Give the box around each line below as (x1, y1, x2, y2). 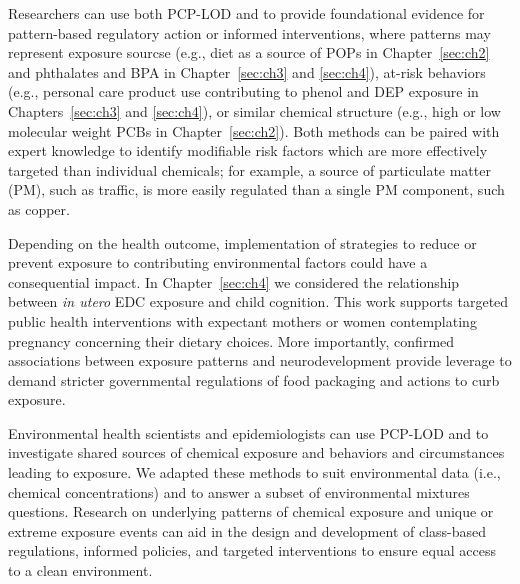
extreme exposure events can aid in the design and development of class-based (8, 520, 487, 541)
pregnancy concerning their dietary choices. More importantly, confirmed (8, 330, 455, 351)
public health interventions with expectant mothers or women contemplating (8, 310, 477, 331)
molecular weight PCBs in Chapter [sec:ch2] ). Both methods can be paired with (8, 120, 500, 141)
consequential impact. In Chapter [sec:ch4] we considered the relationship (8, 271, 460, 292)
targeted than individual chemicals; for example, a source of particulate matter (8, 159, 491, 180)
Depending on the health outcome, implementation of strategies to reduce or (8, 232, 477, 253)
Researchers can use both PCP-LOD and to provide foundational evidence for (8, 3, 485, 23)
